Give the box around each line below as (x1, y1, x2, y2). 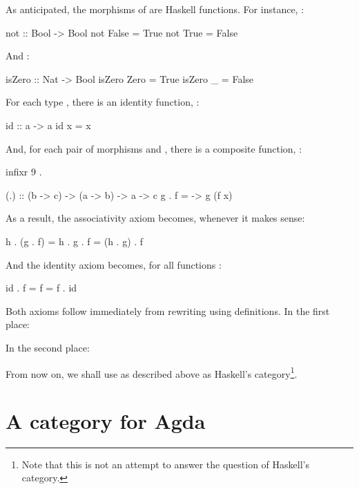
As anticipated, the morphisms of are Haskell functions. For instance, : (6, 2, 304, 16)
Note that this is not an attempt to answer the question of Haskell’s (21, 457, 309, 471)
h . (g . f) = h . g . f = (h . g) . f (6, 233, 144, 248)
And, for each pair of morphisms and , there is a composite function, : (6, 141, 302, 155)
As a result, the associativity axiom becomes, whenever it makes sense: (6, 211, 305, 225)
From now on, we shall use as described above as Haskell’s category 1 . (6, 364, 298, 381)
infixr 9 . (6, 164, 42, 179)
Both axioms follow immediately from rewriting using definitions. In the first (6, 303, 330, 318)
